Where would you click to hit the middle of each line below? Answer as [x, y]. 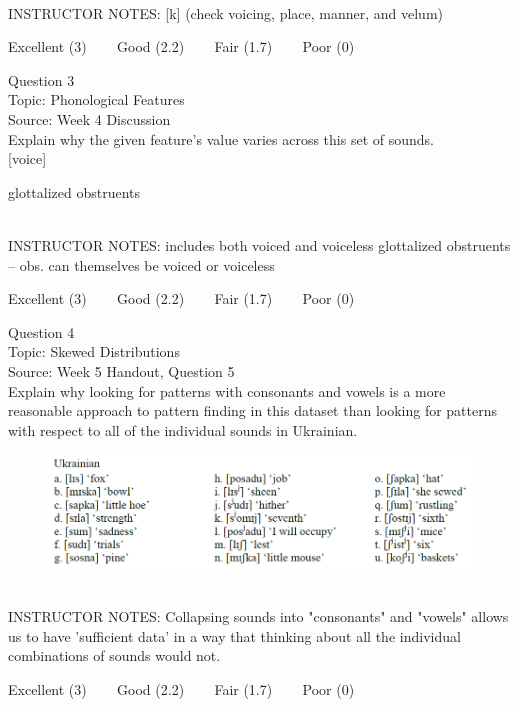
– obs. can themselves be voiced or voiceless [141, 264]
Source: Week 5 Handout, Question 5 [121, 370]
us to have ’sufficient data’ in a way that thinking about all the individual [234, 635]
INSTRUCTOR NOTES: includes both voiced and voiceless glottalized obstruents [259, 244]
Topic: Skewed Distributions [94, 351]
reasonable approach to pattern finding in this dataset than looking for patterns [253, 410]
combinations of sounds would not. [114, 655]
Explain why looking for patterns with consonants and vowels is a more [227, 390]
